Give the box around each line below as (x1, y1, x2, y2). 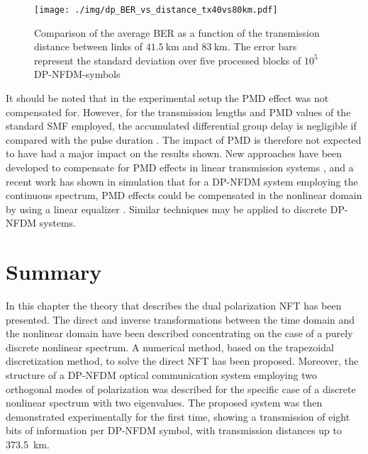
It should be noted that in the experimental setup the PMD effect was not (6, 91, 329, 106)
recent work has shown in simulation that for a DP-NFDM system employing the (6, 174, 358, 188)
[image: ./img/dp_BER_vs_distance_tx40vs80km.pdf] (34, 5, 278, 15)
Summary (6, 257, 102, 286)
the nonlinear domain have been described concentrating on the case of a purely (6, 326, 353, 341)
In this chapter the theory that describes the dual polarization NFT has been (6, 298, 342, 313)
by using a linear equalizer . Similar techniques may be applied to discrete (6, 201, 328, 216)
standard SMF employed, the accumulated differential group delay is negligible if (6, 118, 357, 133)
